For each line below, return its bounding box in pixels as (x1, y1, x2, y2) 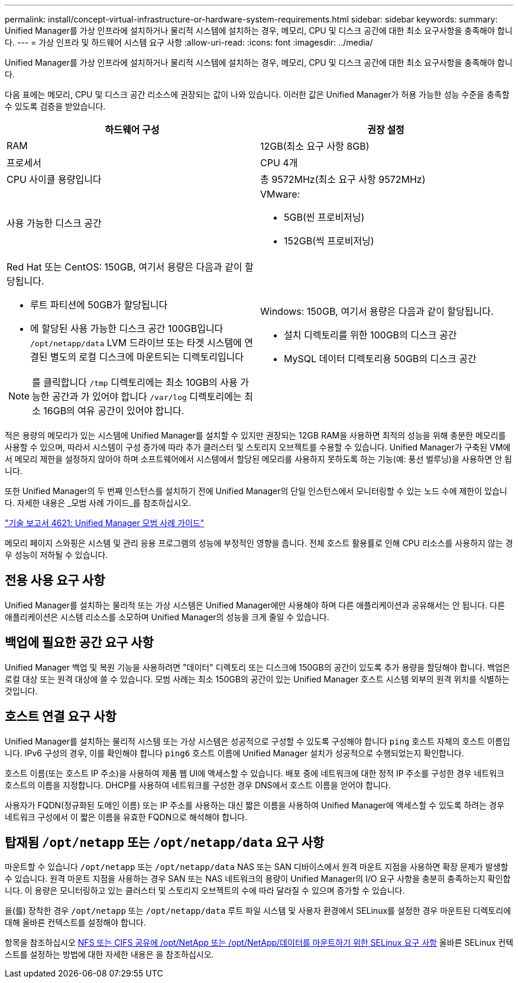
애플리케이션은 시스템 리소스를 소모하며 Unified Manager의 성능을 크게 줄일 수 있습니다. (5, 611, 329, 622)
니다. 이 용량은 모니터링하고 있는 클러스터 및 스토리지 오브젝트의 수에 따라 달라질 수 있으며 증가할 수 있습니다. (5, 885, 405, 896)
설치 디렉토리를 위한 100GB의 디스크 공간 (284, 329, 457, 341)
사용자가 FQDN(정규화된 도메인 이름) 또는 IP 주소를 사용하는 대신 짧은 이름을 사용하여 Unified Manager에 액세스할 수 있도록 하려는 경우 (5, 800, 504, 810)
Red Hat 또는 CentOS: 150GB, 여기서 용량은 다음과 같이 (7, 261, 242, 273)
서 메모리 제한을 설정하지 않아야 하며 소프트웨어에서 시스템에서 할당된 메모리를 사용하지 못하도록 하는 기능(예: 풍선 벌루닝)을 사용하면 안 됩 (5, 454, 512, 464)
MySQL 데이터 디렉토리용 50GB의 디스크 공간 (284, 353, 477, 365)
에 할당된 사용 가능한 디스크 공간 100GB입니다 (30, 323, 224, 334)
